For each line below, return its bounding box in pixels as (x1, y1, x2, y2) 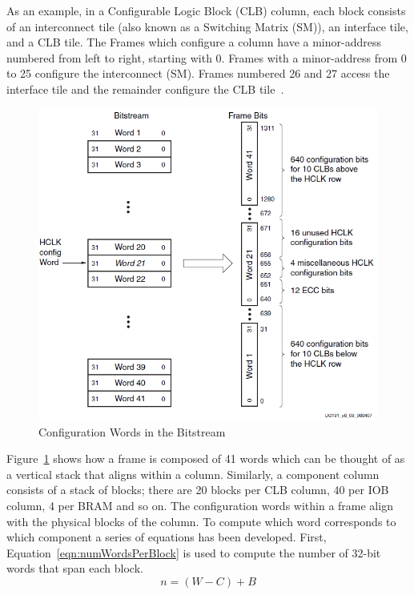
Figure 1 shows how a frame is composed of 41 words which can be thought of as (6, 450, 405, 467)
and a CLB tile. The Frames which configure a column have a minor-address (6, 34, 381, 50)
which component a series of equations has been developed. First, (6, 529, 327, 545)
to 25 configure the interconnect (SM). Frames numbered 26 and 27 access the (6, 65, 390, 82)
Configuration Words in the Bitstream (38, 423, 226, 440)
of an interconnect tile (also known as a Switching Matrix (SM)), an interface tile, (6, 18, 408, 34)
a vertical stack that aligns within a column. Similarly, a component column (6, 465, 380, 482)
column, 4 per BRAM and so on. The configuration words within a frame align (6, 497, 393, 513)
